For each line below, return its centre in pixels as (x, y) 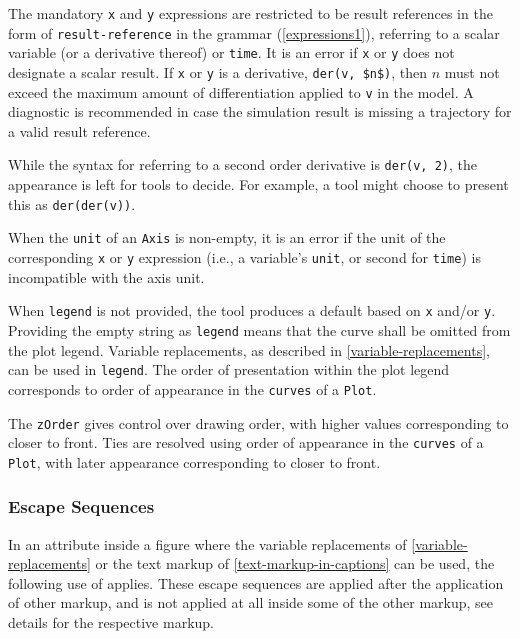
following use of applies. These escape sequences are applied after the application (256, 582)
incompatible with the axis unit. (106, 276)
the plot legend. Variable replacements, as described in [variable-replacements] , (249, 349)
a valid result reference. (79, 130)
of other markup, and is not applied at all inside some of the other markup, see (251, 602)
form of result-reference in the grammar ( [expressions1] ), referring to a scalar (254, 32)
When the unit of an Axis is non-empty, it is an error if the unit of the (227, 237)
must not (472, 71)
